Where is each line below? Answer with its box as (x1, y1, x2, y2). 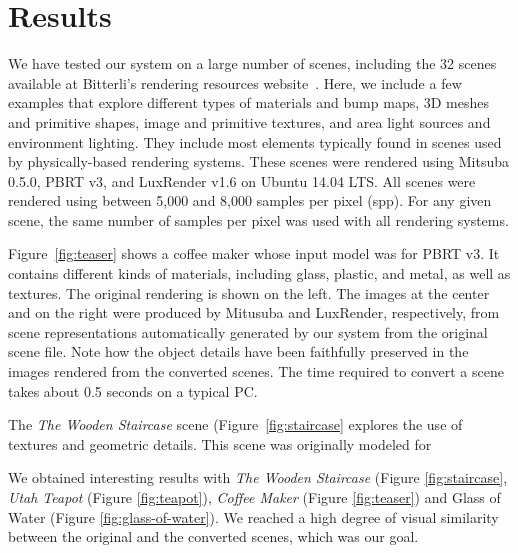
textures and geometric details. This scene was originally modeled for (8, 433, 432, 454)
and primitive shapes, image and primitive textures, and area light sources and (8, 111, 491, 132)
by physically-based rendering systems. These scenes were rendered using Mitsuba (8, 151, 510, 172)
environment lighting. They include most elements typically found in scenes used (8, 131, 502, 152)
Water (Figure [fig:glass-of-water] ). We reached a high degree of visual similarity (8, 506, 499, 527)
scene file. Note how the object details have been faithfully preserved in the (8, 341, 469, 362)
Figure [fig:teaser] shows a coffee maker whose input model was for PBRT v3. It (8, 243, 500, 264)
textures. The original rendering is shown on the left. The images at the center (8, 282, 490, 303)
